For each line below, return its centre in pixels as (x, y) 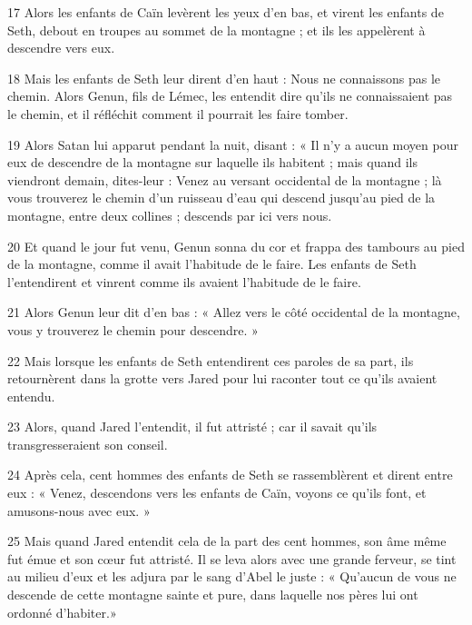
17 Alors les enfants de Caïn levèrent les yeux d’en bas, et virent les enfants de (226, 12)
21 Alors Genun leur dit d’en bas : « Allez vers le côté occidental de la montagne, (234, 312)
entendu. (31, 396)
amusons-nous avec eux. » (79, 510)
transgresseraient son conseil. (88, 444)
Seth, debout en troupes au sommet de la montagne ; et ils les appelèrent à (216, 30)
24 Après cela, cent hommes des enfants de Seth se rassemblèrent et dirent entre (230, 475)
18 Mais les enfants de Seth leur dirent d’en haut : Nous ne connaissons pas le (224, 78)
